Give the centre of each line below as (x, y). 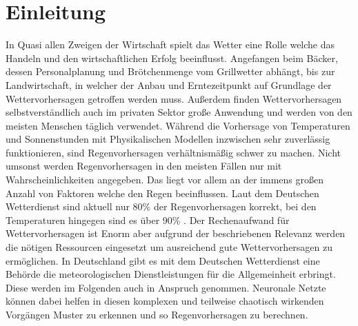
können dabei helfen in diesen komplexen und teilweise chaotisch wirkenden (165, 301)
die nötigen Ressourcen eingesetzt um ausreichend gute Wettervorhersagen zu (169, 247)
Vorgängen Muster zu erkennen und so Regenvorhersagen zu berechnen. (157, 314)
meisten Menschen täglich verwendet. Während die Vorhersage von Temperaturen (178, 125)
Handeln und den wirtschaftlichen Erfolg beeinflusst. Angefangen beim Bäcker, (172, 58)
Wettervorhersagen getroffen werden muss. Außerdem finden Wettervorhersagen (174, 98)
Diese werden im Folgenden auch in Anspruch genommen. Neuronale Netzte (166, 287)
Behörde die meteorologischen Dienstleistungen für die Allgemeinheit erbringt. (171, 274)
